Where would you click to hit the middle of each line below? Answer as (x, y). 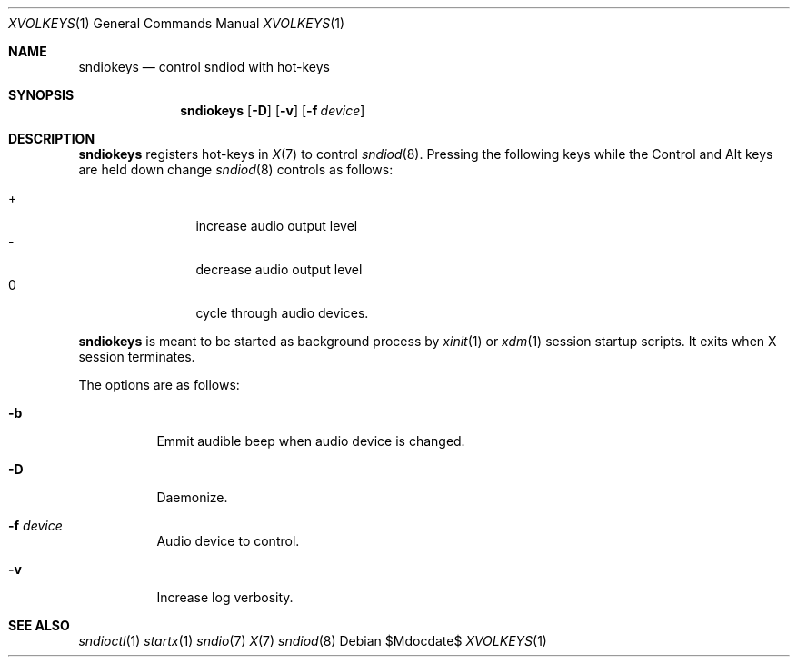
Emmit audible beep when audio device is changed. (311, 441)
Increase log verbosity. (225, 597)
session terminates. (137, 357)
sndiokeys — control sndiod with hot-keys (204, 67)
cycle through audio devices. (282, 313)
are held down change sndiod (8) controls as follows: (236, 169)
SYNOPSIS (41, 95)
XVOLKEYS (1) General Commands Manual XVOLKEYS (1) (177, 23)
